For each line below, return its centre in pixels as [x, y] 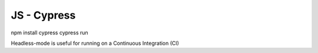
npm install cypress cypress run [49, 33]
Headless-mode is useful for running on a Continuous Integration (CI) [95, 43]
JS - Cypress [43, 15]
